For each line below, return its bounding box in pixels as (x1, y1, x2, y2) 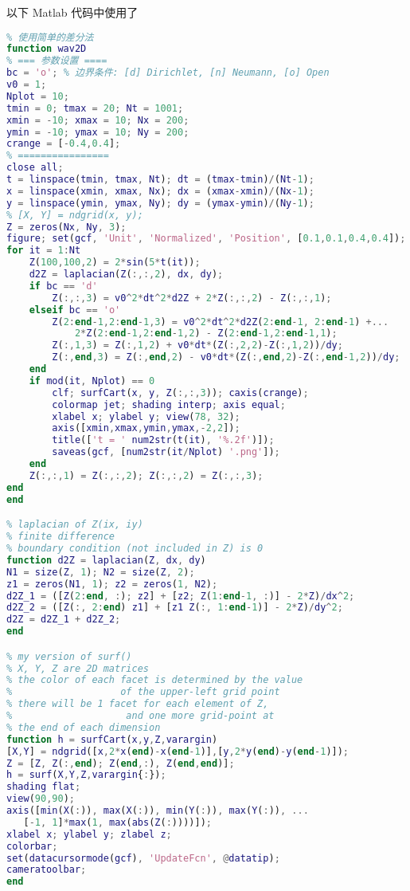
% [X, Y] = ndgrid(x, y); (6, 209, 143, 221)
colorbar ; (6, 840, 58, 852)
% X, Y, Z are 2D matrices (6, 662, 149, 674)
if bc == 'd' (29, 280, 98, 292)
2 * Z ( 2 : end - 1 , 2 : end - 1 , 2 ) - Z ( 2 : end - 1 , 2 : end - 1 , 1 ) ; (74, 328, 338, 340)
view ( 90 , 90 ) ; (6, 793, 75, 805)
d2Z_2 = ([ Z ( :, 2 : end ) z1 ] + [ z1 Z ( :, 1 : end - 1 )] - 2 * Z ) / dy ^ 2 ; (6, 602, 343, 614)
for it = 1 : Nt (6, 245, 81, 257)
